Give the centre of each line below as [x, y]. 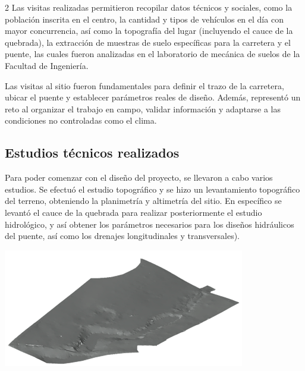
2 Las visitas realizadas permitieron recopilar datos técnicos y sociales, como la [149, 7]
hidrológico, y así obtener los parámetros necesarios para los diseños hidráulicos [150, 224]
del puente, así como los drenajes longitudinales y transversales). [122, 236]
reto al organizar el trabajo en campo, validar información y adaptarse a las [143, 109]
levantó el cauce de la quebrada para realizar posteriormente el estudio [133, 212]
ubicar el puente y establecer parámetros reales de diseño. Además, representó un [153, 97]
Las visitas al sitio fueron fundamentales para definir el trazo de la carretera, [144, 85]
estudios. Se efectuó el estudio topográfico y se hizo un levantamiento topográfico [152, 189]
